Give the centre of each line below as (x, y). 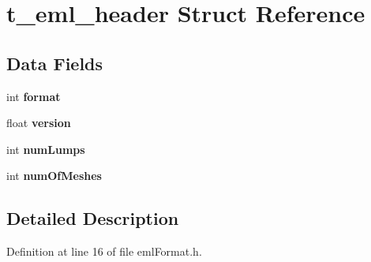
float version (39, 123)
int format (34, 96)
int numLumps (46, 149)
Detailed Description (93, 218)
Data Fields (55, 63)
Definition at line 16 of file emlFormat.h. (104, 251)
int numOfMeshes (54, 176)
